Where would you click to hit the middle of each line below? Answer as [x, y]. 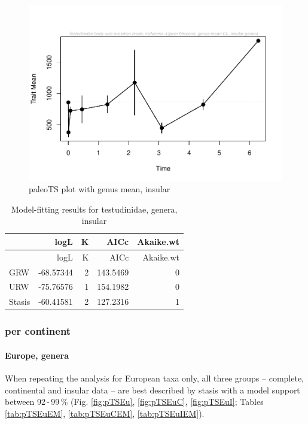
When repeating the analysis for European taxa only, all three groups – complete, [154, 378]
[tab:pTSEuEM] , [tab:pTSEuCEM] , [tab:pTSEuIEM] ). [105, 413]
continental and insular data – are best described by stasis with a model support [153, 390]
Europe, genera [37, 355]
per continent [38, 331]
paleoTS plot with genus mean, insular [100, 189]
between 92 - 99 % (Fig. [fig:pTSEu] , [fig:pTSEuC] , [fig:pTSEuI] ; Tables [134, 402]
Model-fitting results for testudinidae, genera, [94, 209]
